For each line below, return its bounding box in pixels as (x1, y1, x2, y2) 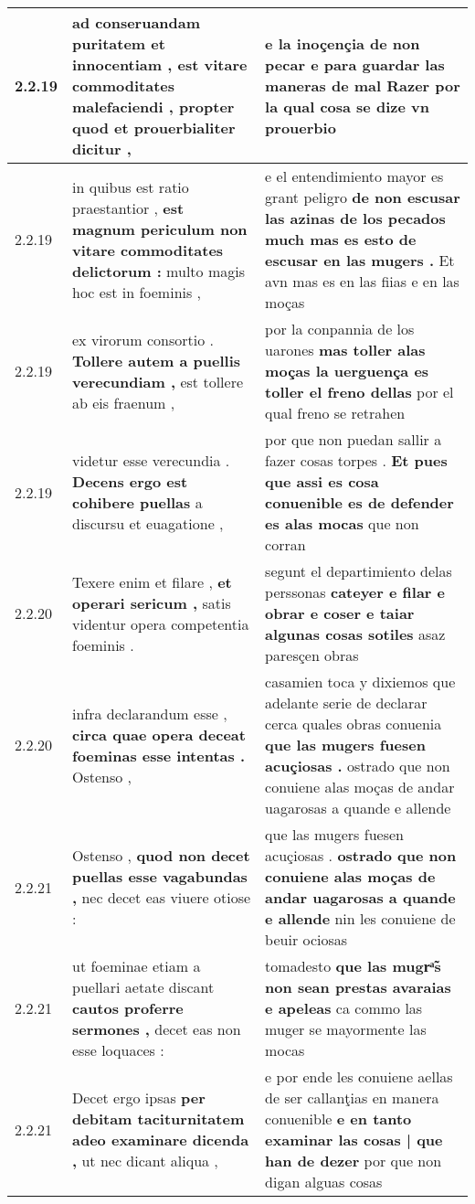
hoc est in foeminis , (72, 281, 202, 303)
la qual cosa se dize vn (265, 96, 429, 117)
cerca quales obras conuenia (265, 713, 442, 734)
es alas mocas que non (265, 513, 419, 534)
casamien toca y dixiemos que (265, 671, 456, 692)
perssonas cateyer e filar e (265, 581, 445, 602)
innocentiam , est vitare (72, 54, 248, 75)
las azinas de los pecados (265, 208, 446, 229)
